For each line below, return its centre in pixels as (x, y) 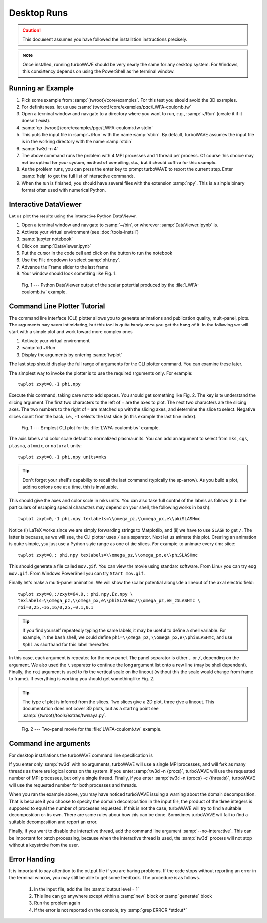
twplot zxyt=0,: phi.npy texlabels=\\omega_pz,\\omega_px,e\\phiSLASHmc (108, 555)
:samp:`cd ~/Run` (39, 348)
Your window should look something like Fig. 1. (69, 274)
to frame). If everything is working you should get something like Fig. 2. (82, 679)
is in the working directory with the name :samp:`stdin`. (77, 142)
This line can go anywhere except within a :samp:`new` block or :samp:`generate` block (123, 896)
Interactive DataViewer (45, 204)
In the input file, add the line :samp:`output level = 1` (87, 889)
